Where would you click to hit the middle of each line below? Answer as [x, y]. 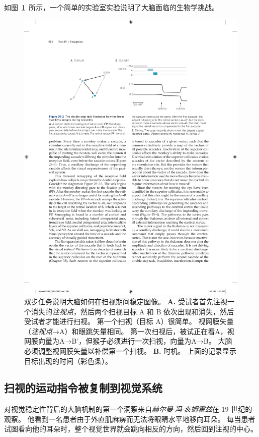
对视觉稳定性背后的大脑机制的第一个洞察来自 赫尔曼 [89, 409]
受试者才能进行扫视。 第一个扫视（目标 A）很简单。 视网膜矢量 [129, 321]
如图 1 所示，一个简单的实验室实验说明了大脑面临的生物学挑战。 [111, 7]
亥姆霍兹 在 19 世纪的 [218, 409]
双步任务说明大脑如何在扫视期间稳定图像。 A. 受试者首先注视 [126, 301]
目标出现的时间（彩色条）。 [68, 361]
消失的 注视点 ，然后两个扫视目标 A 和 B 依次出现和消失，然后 [133, 311]
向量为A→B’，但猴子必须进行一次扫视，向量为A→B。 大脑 [135, 341]
